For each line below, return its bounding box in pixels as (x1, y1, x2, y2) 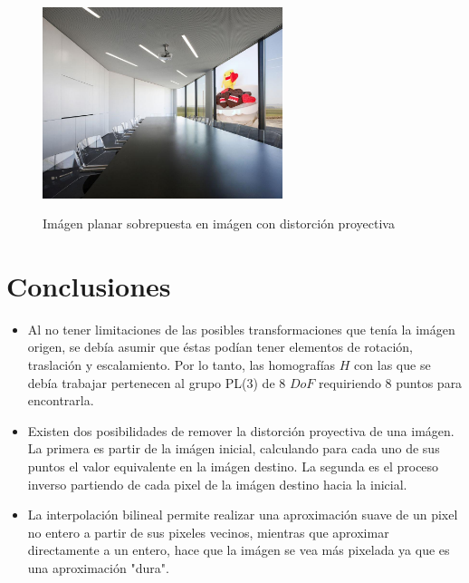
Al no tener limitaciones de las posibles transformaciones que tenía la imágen (27, 319, 455, 338)
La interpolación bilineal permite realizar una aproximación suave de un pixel (27, 505, 458, 524)
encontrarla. (27, 391, 94, 410)
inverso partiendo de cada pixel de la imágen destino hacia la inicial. (27, 474, 407, 493)
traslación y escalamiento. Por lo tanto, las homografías (27, 355, 336, 374)
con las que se (354, 355, 431, 374)
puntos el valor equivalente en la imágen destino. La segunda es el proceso (27, 457, 439, 476)
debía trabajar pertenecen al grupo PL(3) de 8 (27, 373, 286, 392)
